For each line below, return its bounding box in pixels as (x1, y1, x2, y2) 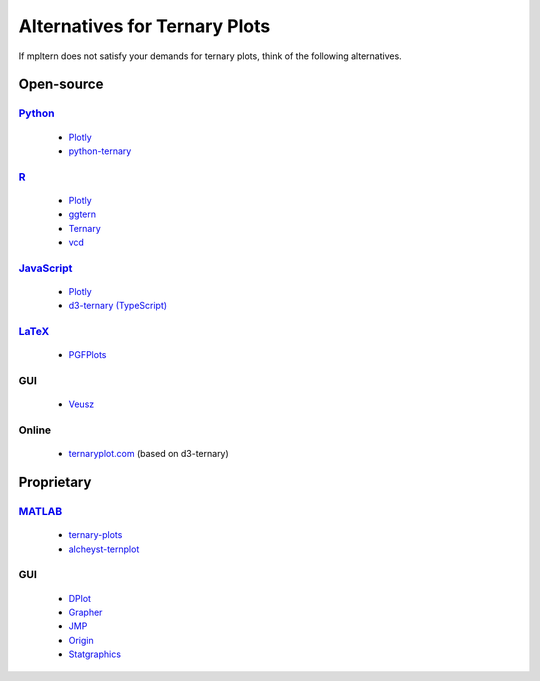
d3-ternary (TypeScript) (68, 300, 168, 312)
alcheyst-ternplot (68, 543, 140, 555)
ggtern (68, 208, 97, 220)
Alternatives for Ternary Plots (18, 15, 271, 37)
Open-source (18, 76, 104, 93)
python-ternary (68, 145, 132, 157)
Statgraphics (68, 648, 122, 660)
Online (18, 423, 52, 437)
